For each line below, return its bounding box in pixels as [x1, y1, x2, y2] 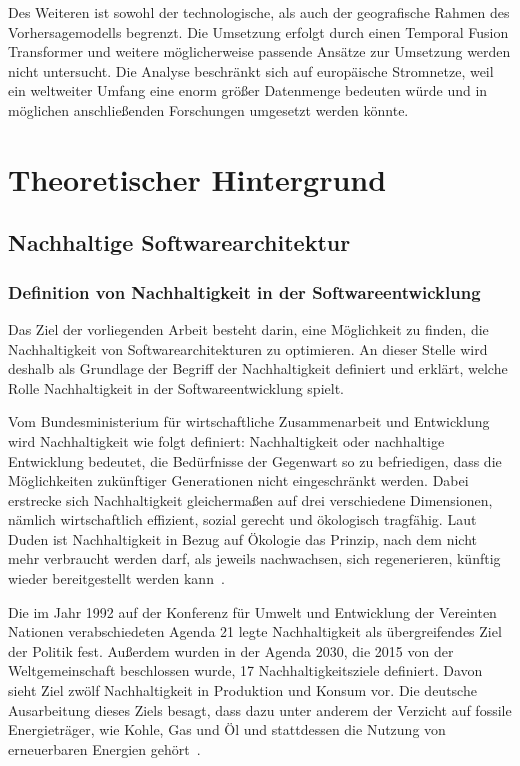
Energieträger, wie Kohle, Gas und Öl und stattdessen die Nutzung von [8, 719, 446, 740]
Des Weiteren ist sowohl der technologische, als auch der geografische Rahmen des [8, 2, 510, 22]
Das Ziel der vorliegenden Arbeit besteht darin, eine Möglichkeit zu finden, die [8, 318, 489, 339]
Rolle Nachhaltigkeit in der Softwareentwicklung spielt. [8, 377, 344, 398]
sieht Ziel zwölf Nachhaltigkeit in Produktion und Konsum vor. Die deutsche [8, 680, 477, 701]
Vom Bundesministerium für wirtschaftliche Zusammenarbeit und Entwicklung [8, 411, 490, 432]
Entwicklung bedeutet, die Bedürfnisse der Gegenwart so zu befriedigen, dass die [8, 450, 502, 471]
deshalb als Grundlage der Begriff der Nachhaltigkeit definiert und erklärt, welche [8, 358, 508, 379]
